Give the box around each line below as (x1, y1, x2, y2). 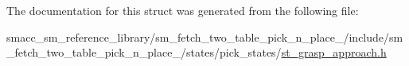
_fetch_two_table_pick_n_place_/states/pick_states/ (6, 44, 282, 60)
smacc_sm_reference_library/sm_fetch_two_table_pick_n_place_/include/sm (6, 28, 403, 45)
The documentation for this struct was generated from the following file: (6, 2, 359, 18)
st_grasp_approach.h (281, 44, 387, 60)
